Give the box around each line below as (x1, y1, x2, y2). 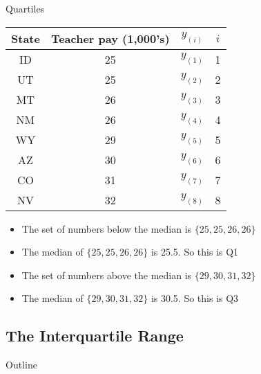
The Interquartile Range (6, 325, 184, 346)
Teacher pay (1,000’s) (50, 30, 170, 46)
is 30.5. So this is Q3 (151, 291, 239, 305)
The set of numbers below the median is (21, 221, 192, 235)
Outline (6, 357, 37, 372)
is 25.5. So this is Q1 (151, 244, 239, 259)
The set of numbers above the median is (21, 267, 192, 282)
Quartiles (6, 1, 45, 15)
